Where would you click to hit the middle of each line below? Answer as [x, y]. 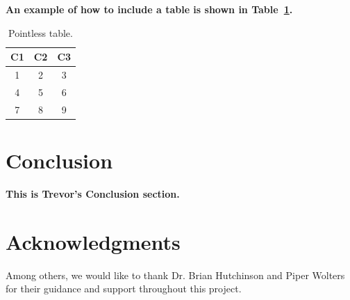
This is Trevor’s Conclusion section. [93, 193]
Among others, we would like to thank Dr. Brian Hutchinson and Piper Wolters [175, 275]
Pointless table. [41, 32]
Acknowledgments [93, 241]
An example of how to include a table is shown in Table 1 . [149, 9]
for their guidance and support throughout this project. [124, 289]
